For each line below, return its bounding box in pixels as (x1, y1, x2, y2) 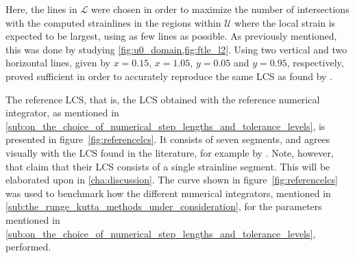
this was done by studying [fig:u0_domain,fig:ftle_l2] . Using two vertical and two (5, 42, 347, 56)
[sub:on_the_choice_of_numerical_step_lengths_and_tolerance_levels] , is (5, 118, 326, 133)
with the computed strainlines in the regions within (5, 15, 221, 29)
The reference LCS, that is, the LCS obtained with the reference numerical (5, 92, 320, 106)
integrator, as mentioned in (5, 105, 119, 120)
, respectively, (286, 55, 344, 70)
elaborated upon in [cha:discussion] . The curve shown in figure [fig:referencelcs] (5, 172, 338, 187)
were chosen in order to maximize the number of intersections (90, 2, 350, 16)
